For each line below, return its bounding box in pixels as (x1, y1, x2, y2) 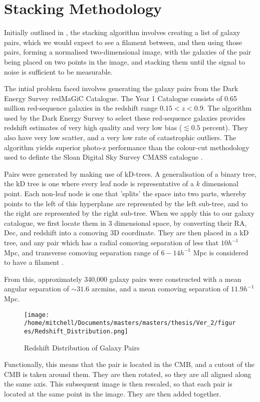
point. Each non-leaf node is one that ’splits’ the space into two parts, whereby (4, 188, 246, 199)
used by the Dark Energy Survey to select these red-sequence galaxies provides (4, 112, 245, 123)
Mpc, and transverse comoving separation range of (4, 247, 159, 257)
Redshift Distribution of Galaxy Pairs (24, 342, 140, 352)
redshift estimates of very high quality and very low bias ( (4, 122, 182, 133)
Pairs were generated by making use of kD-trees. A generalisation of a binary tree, (4, 168, 256, 179)
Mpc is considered (193, 247, 248, 257)
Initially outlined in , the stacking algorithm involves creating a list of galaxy (4, 27, 240, 38)
